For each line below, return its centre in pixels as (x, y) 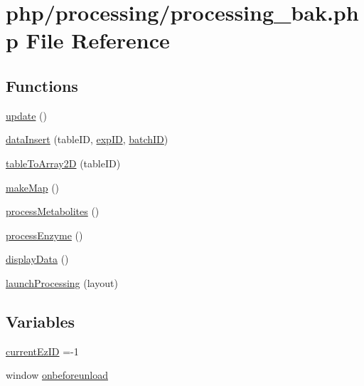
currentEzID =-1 (42, 351)
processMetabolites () (53, 211)
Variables (41, 321)
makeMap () (33, 187)
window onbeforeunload (57, 375)
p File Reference (88, 40)
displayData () (37, 259)
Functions (42, 85)
